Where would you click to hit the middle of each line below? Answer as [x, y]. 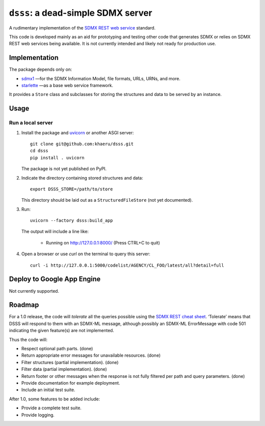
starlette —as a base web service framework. [67, 86]
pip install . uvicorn [57, 158]
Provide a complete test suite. [52, 408]
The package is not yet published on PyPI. [64, 169]
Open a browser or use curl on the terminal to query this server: [86, 254]
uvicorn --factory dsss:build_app [71, 221]
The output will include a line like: [55, 232]
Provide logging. [38, 415]
